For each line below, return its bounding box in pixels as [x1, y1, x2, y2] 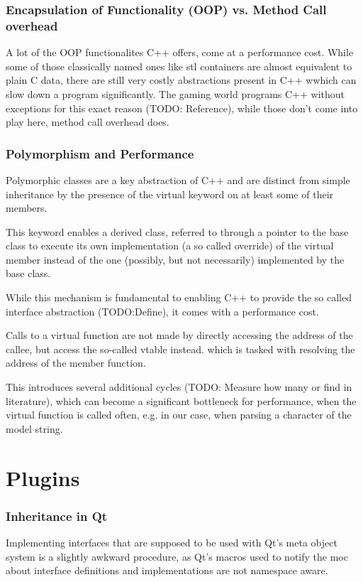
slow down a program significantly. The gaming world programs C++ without [6, 86, 345, 101]
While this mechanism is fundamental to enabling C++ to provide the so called [6, 290, 352, 305]
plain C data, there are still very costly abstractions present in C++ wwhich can [6, 72, 357, 87]
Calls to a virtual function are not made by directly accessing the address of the [6, 328, 353, 343]
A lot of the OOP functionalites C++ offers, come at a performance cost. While [6, 45, 354, 60]
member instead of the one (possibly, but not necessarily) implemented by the [6, 252, 345, 266]
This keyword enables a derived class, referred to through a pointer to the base [6, 224, 349, 239]
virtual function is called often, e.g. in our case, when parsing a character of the [6, 407, 352, 422]
